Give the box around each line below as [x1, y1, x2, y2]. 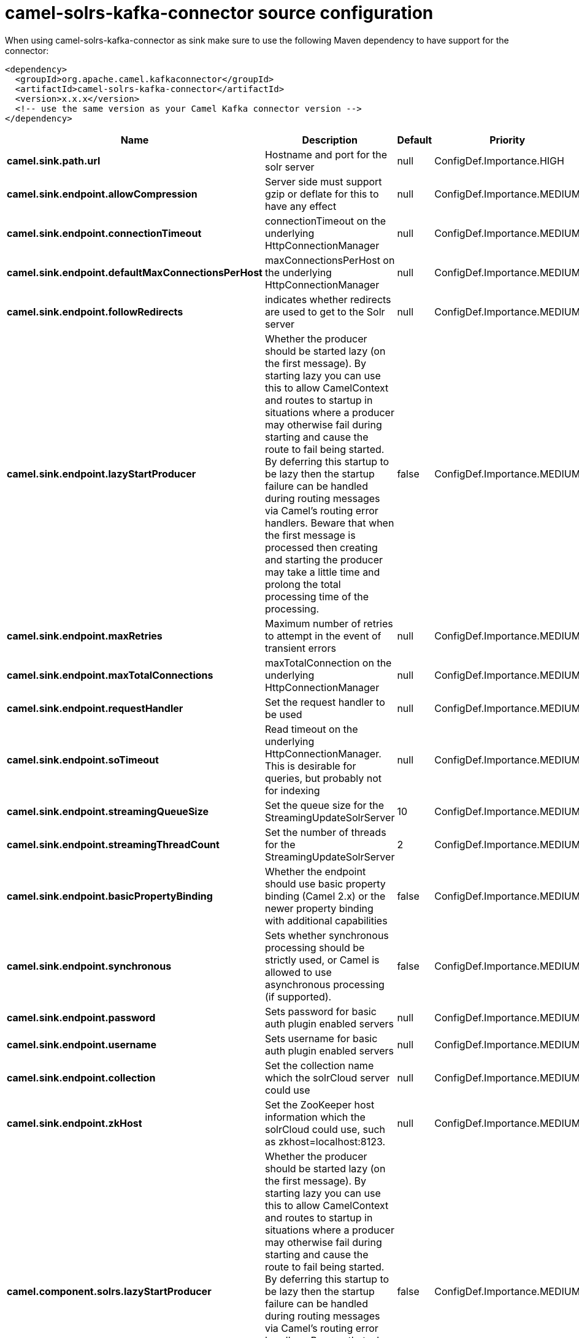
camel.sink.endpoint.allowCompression [7, 187, 197, 200]
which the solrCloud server [264, 1071, 389, 1084]
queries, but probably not [264, 771, 382, 784]
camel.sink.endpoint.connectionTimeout [7, 226, 202, 239]
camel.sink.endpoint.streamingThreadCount [7, 838, 220, 851]
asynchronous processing [264, 978, 385, 991]
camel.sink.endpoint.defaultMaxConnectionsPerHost [7, 266, 263, 279]
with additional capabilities [264, 914, 388, 927]
